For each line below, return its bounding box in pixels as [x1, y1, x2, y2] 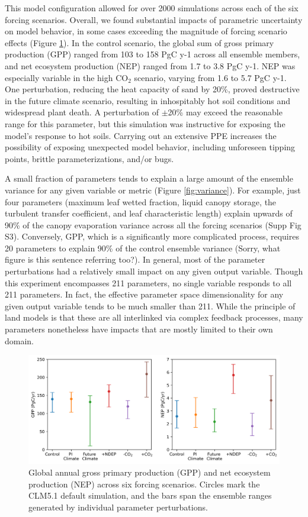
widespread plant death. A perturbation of [5, 106, 159, 118]
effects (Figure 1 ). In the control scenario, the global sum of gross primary [5, 36, 274, 49]
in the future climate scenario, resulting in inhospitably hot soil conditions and [5, 94, 291, 106]
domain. [5, 334, 34, 347]
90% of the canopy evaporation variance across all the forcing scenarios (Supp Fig [5, 218, 301, 231]
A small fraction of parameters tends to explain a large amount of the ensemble [5, 172, 293, 185]
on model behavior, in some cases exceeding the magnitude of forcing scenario [5, 25, 287, 37]
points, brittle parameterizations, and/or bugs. [5, 152, 174, 164]
